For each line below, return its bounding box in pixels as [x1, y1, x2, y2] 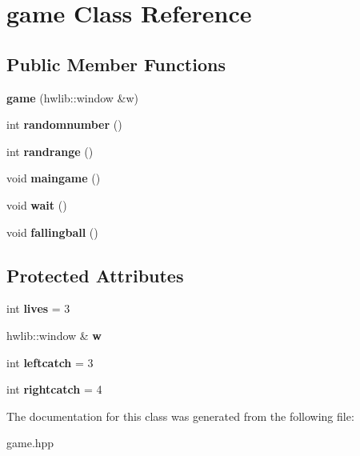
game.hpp [6, 434, 54, 451]
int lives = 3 [6, 300, 70, 317]
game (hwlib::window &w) [6, 89, 139, 106]
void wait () [6, 196, 67, 213]
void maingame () [6, 170, 101, 186]
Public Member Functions [6, 51, 226, 76]
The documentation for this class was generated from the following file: [6, 407, 354, 424]
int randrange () [6, 142, 94, 159]
